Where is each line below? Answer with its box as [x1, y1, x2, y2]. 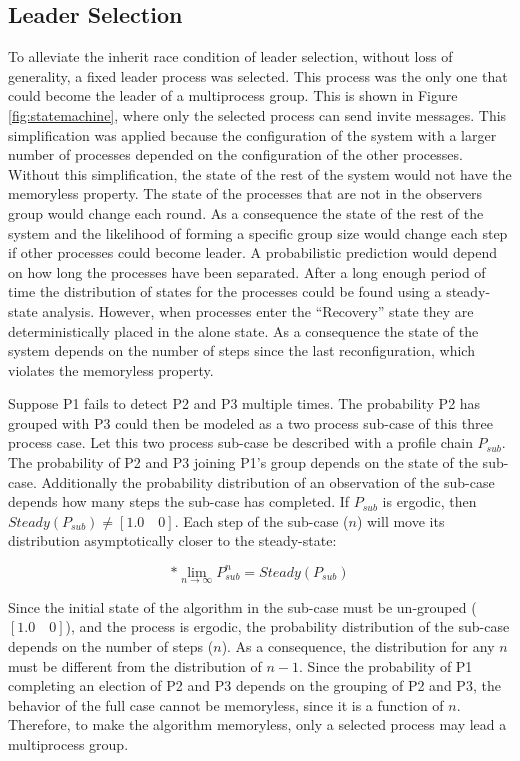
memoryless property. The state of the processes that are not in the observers [8, 183, 483, 204]
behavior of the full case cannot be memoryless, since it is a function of [8, 694, 444, 715]
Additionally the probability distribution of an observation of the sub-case [41, 471, 495, 492]
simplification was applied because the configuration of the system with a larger [8, 124, 497, 145]
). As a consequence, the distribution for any [221, 635, 495, 656]
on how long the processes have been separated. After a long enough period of [8, 261, 486, 282]
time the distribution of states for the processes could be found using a [8, 281, 442, 302]
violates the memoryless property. [8, 359, 214, 380]
